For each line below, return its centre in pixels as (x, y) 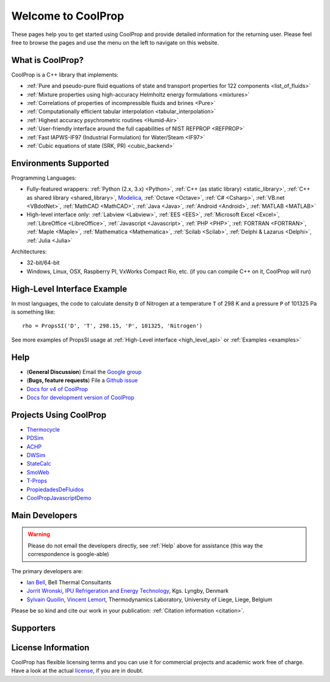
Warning (39, 534)
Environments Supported (60, 163)
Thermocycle (43, 429)
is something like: (33, 312)
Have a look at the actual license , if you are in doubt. (77, 671)
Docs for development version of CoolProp (80, 397)
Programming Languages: (44, 178)
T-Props (37, 481)
